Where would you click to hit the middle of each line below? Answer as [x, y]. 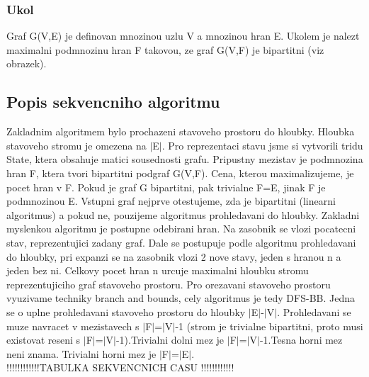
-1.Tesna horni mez [301, 340]
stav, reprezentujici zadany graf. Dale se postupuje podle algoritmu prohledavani [181, 242]
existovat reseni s [44, 340]
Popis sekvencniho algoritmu [113, 102]
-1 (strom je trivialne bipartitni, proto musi [269, 326]
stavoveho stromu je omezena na [76, 145]
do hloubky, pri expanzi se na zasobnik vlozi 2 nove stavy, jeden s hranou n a [174, 256]
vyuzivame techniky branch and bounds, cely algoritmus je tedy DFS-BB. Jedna [181, 298]
